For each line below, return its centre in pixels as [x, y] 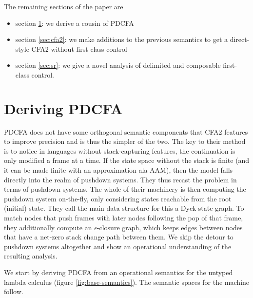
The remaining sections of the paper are [64, 6]
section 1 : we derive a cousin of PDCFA [75, 23]
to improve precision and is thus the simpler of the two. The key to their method [125, 141]
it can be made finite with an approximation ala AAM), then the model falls [118, 170]
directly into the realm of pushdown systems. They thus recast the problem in [120, 179]
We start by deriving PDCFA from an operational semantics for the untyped [118, 272]
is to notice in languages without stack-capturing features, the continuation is [120, 150]
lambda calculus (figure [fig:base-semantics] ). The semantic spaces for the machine [127, 282]
